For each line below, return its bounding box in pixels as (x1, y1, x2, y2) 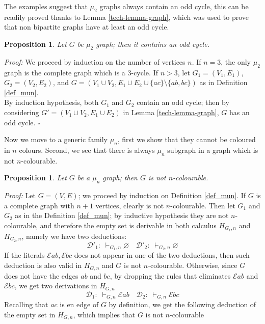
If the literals (4, 250, 45, 260)
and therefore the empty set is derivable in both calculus (40, 220, 217, 230)
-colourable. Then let (170, 200, 235, 210)
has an (229, 106, 250, 117)
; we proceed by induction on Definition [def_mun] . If (78, 190, 246, 201)
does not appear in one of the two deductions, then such (74, 250, 250, 260)
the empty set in (4, 309, 56, 319)
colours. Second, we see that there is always (19, 144, 155, 155)
